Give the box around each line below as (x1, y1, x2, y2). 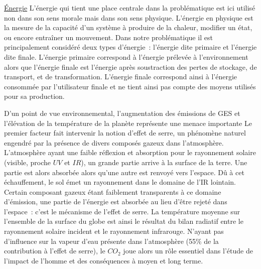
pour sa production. (4, 91, 65, 101)
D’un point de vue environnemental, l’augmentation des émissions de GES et (4, 107, 240, 118)
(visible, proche (4, 157, 51, 167)
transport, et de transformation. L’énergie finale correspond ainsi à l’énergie (4, 71, 237, 82)
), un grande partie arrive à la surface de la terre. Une (81, 157, 247, 167)
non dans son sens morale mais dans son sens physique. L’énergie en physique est (4, 12, 253, 23)
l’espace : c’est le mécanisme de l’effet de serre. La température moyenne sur (4, 206, 240, 216)
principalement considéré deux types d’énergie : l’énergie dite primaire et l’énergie (4, 42, 257, 52)
